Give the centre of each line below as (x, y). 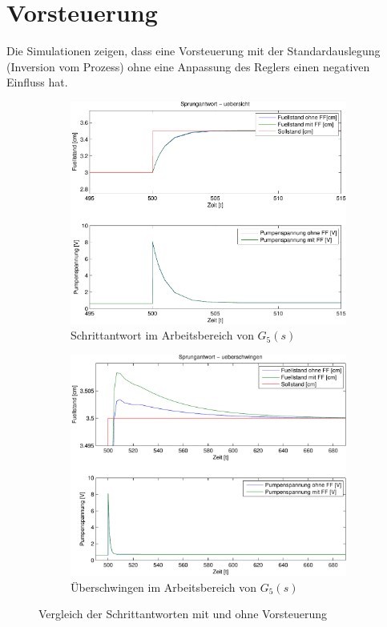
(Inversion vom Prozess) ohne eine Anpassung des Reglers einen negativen (188, 66)
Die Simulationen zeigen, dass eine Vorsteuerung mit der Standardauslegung (193, 51)
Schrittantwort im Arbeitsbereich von (162, 335)
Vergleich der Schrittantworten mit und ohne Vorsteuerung (183, 614)
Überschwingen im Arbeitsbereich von (164, 587)
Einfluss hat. (37, 82)
